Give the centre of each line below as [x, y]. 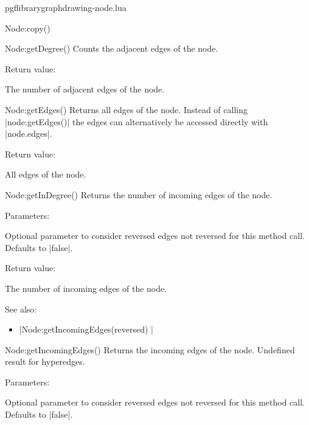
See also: [21, 309]
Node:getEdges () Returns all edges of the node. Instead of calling [126, 109]
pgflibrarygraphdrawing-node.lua [66, 7]
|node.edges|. [29, 133]
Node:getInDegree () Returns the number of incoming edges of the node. [139, 194]
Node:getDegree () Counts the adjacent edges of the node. [112, 48]
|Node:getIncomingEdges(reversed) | [86, 329]
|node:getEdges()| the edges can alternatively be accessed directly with [137, 121]
